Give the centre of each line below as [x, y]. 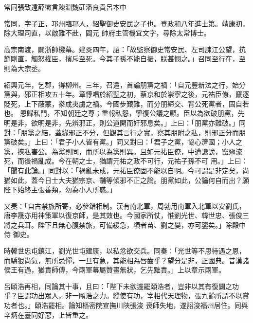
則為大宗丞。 [24, 68]
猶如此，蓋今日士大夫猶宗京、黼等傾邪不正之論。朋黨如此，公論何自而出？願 [126, 180]
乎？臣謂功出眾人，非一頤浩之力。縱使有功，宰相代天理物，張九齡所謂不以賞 [126, 296]
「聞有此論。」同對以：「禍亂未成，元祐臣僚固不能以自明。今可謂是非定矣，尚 [126, 170]
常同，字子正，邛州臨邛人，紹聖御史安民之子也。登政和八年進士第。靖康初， [126, 23]
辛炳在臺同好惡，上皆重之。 [48, 314]
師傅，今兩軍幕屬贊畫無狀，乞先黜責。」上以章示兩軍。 [138, 270]
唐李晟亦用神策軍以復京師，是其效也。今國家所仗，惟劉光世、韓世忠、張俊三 [126, 215]
